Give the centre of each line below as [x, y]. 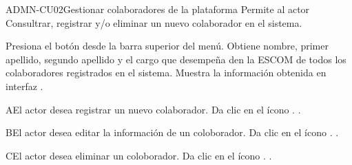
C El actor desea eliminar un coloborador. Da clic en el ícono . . [139, 155]
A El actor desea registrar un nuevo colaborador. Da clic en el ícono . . [153, 109]
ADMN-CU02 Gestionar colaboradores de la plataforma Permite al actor [158, 9]
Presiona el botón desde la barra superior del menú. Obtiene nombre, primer [167, 46]
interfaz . [24, 86]
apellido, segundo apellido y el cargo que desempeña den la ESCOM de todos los [176, 59]
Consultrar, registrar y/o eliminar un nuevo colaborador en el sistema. [154, 22]
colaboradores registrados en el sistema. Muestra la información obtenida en [166, 73]
